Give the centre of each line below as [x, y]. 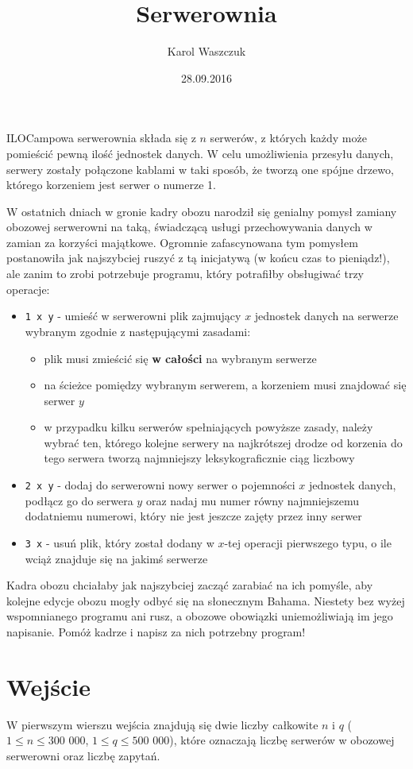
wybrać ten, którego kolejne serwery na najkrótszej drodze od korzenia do [223, 442]
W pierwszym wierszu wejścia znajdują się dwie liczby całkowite [162, 724]
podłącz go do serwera [79, 500]
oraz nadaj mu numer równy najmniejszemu [253, 500]
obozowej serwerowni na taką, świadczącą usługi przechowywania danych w [189, 227]
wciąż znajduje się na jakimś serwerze [116, 558]
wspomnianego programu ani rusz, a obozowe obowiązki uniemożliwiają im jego [200, 616]
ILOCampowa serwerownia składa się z [101, 138]
